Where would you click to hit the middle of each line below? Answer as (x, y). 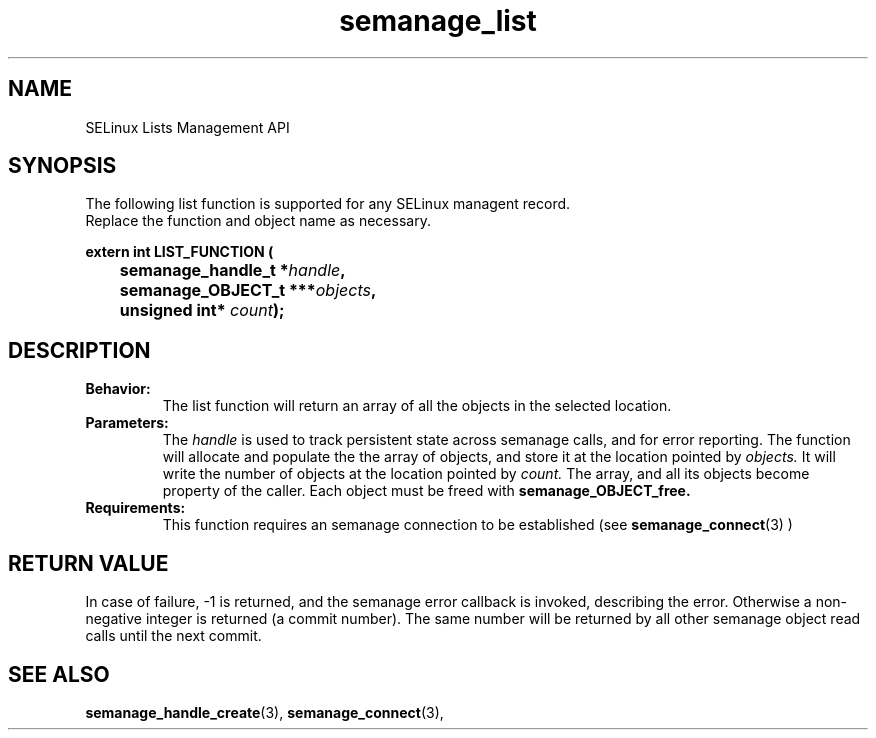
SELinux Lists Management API (187, 127)
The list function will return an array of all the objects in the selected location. (417, 406)
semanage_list (438, 21)
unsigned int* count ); (202, 310)
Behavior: (118, 389)
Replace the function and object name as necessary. (258, 221)
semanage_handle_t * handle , (232, 270)
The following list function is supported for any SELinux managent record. (328, 204)
